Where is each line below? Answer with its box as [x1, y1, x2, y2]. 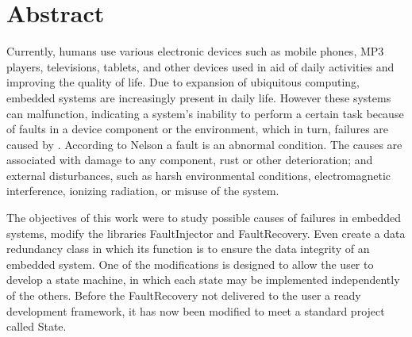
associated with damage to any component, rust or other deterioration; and [6, 151, 373, 168]
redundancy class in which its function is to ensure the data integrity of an [6, 240, 370, 257]
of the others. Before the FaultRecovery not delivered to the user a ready [6, 287, 361, 304]
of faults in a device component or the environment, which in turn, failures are [6, 121, 389, 137]
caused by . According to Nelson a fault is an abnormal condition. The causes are [6, 136, 402, 152]
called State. [6, 318, 67, 335]
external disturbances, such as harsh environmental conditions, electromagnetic [6, 167, 391, 183]
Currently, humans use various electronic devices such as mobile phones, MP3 [6, 43, 384, 59]
